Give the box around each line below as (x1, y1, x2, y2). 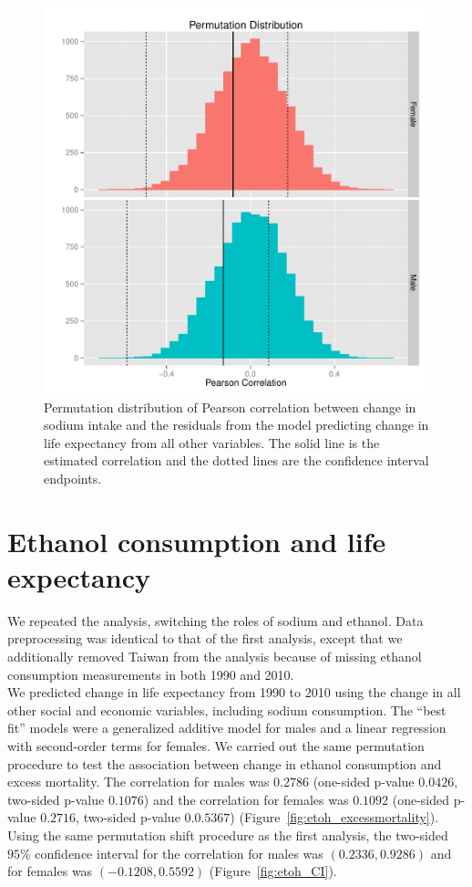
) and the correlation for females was (143, 789, 349, 809)
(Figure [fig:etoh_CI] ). (209, 861, 337, 881)
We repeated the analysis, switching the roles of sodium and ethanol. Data (7, 610, 424, 630)
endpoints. (44, 468, 102, 487)
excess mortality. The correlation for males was (7, 772, 270, 791)
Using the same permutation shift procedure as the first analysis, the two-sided (7, 826, 448, 844)
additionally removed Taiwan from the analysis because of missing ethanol (7, 647, 422, 666)
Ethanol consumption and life (7, 522, 386, 559)
